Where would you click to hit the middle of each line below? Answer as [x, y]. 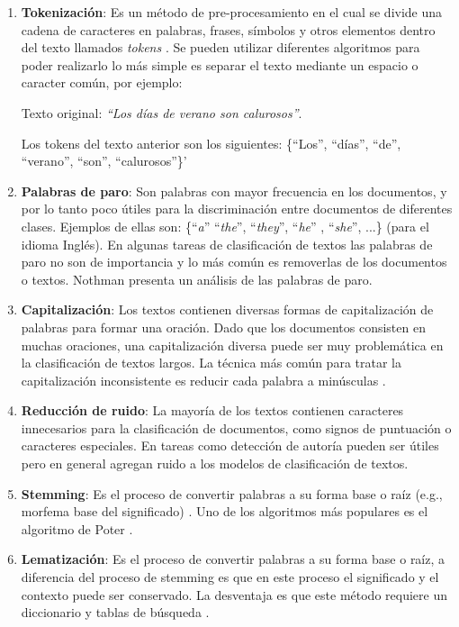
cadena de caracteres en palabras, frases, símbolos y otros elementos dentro [228, 29]
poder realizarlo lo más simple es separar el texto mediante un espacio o [220, 64]
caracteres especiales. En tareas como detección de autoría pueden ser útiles [230, 445]
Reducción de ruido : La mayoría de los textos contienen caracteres [212, 410]
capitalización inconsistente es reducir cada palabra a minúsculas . [203, 380]
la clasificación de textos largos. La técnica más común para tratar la [211, 363]
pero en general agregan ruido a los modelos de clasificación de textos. [215, 463]
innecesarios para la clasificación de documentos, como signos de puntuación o [236, 427]
